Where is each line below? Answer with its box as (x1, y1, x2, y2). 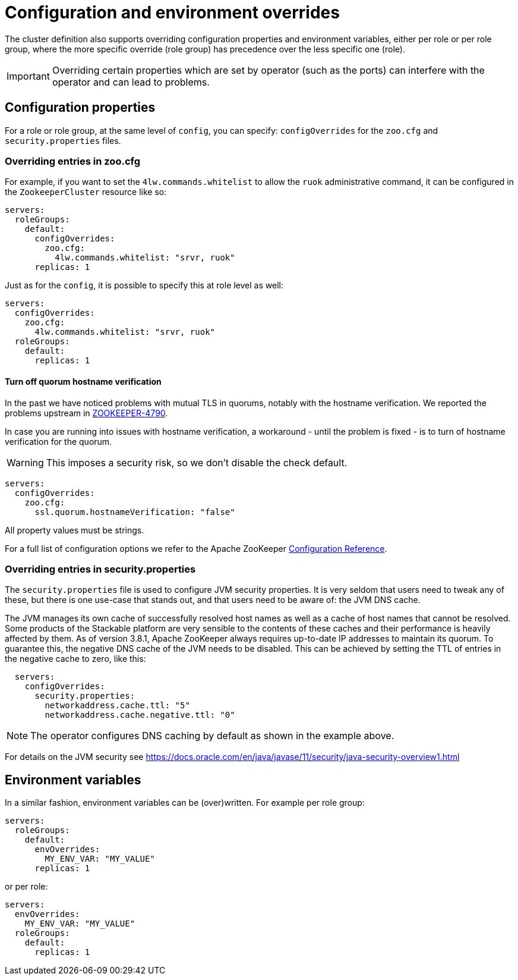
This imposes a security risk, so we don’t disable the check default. (46, 456, 348, 469)
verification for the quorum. (5, 436, 112, 447)
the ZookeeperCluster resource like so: (5, 187, 167, 197)
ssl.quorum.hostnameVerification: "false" (34, 507, 235, 517)
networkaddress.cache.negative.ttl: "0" (45, 710, 235, 720)
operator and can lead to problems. (52, 76, 210, 88)
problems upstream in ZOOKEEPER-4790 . (5, 407, 168, 418)
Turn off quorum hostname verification (5, 376, 162, 387)
